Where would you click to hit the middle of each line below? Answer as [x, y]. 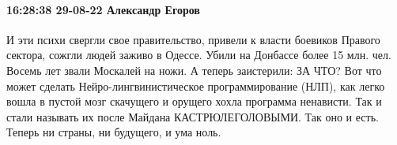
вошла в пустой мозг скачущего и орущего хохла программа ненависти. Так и [194, 101]
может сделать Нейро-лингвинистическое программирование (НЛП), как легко [196, 86]
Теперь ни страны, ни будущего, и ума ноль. [114, 132]
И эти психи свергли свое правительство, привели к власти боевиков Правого [193, 39]
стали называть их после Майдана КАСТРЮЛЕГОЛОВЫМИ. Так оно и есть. [193, 116]
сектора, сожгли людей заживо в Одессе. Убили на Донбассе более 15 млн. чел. [199, 55]
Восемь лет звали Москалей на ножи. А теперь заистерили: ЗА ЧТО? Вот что [194, 70]
